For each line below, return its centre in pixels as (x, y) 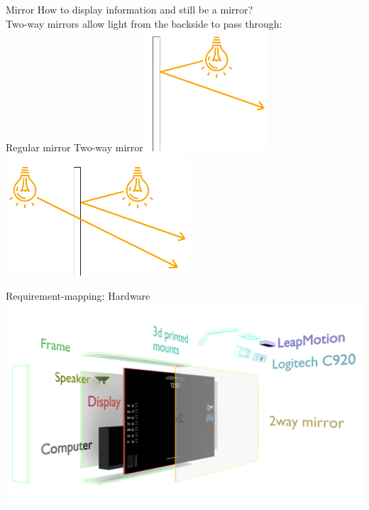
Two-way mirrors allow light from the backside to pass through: (144, 23)
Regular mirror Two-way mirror (75, 147)
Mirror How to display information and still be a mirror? (130, 9)
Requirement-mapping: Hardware (78, 295)
